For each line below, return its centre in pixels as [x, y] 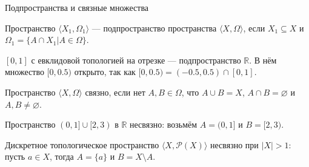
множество [25, 72]
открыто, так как [105, 72]
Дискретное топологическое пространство [82, 144]
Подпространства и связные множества [77, 7]
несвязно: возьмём [164, 124]
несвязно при [234, 144]
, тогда [61, 156]
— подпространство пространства [154, 28]
